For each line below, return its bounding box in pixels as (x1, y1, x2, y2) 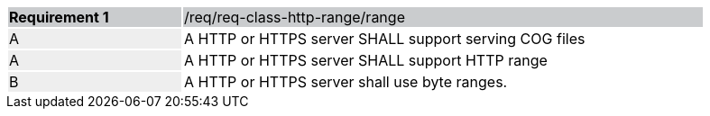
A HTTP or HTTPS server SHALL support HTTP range (184, 51, 548, 69)
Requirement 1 (9, 8, 109, 26)
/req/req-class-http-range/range (184, 8, 405, 26)
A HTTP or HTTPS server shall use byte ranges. (184, 73, 508, 91)
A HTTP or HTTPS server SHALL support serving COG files (184, 30, 586, 48)
